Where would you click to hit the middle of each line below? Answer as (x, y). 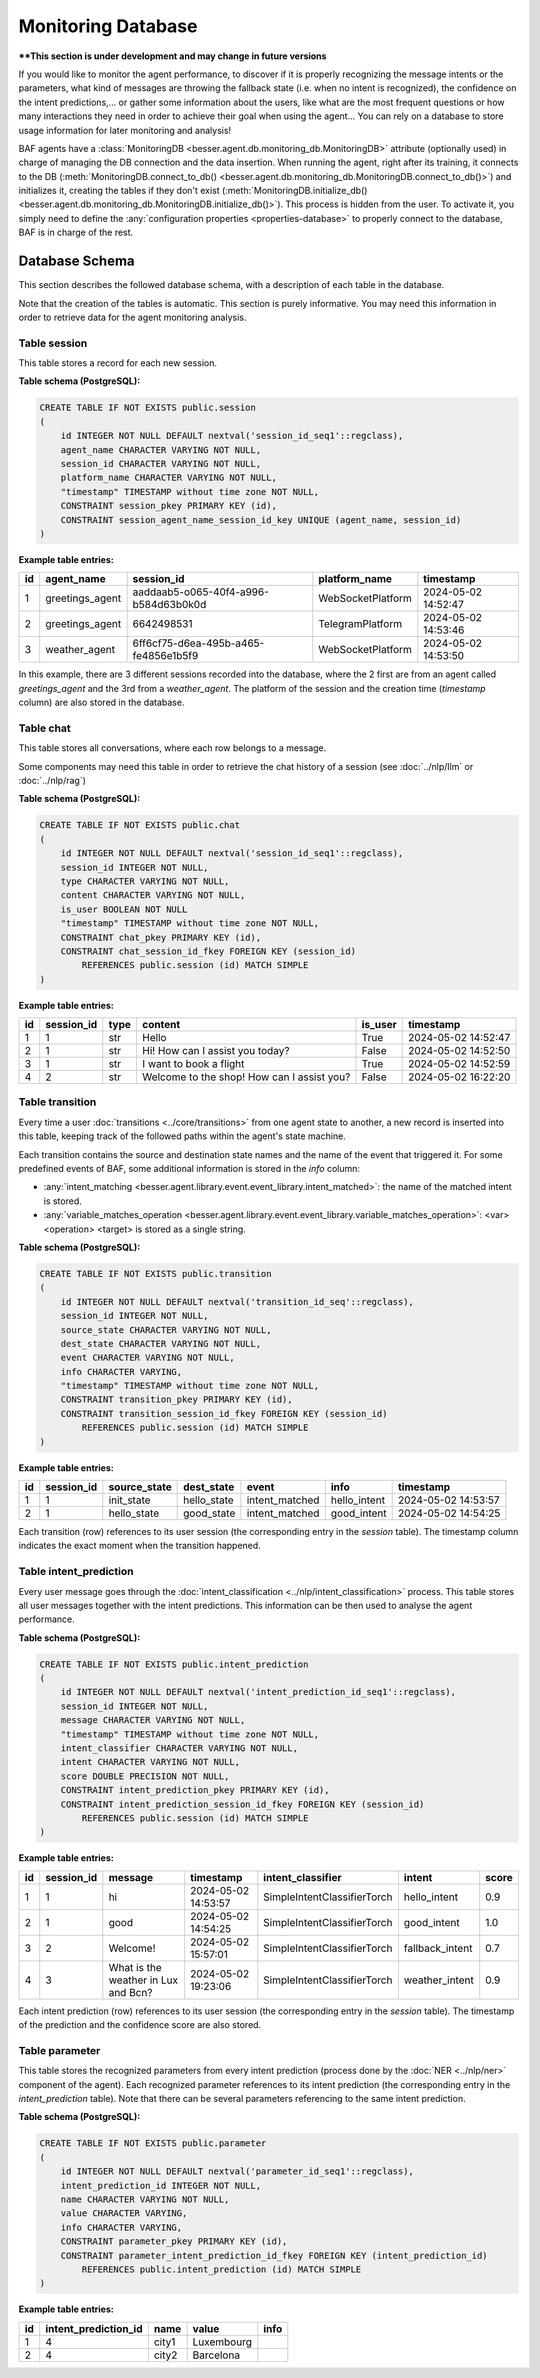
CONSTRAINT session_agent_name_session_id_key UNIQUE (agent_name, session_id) (261, 519)
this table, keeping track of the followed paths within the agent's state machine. (182, 1136)
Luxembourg (222, 2342)
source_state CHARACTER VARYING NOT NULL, (166, 1329)
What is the (135, 1967)
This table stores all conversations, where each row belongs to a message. (172, 748)
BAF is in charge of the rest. (76, 232)
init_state (129, 1500)
